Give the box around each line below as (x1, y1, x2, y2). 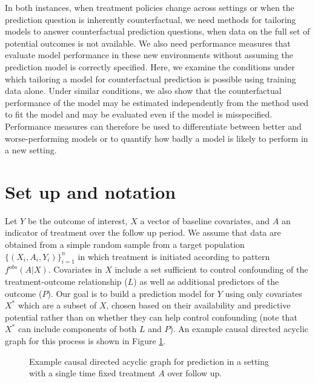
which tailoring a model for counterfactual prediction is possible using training (5, 72, 296, 85)
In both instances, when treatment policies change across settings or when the (5, 1, 294, 13)
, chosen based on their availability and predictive (106, 299, 291, 311)
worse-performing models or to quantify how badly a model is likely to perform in (5, 132, 308, 144)
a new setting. (5, 144, 57, 156)
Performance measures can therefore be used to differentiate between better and (5, 119, 302, 132)
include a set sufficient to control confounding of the (114, 263, 308, 276)
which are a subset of (18, 299, 97, 311)
